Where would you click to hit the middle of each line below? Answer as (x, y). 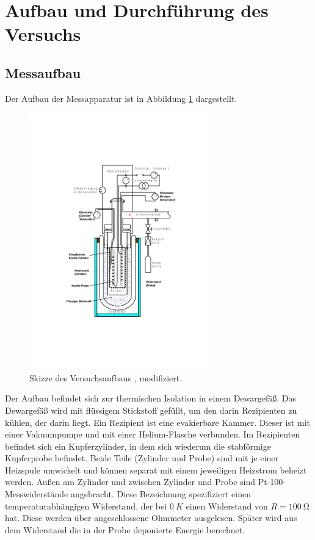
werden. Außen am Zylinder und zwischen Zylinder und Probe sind (130, 482)
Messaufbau (43, 72)
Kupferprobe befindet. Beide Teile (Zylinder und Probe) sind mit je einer (142, 458)
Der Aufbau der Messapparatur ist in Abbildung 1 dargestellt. (121, 98)
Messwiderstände (37, 494)
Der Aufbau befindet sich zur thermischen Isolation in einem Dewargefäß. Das (151, 398)
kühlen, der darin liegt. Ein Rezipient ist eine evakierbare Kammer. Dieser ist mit (157, 422)
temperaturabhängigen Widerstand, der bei (86, 506)
